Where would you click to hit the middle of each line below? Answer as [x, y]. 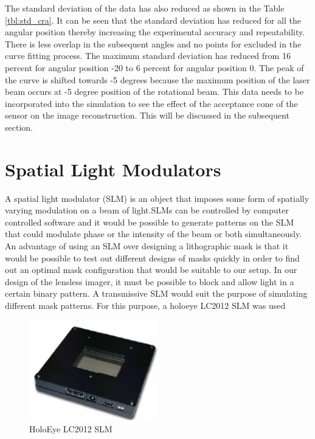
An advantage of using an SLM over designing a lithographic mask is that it [147, 246]
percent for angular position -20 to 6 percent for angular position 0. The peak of [154, 67]
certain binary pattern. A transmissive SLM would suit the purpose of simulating [156, 293]
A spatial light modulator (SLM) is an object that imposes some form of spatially [157, 198]
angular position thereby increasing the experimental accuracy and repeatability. [155, 32]
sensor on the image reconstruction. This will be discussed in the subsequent [147, 115]
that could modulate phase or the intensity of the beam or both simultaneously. [154, 234]
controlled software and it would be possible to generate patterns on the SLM [150, 222]
